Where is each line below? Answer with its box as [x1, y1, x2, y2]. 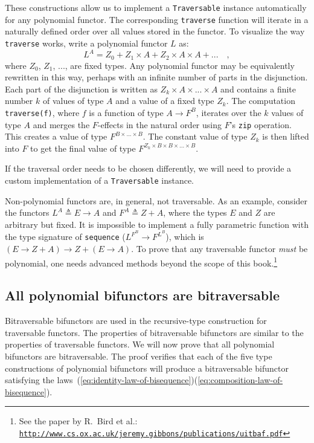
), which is [165, 230, 204, 243]
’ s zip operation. [229, 118, 292, 131]
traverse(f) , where [5, 106, 80, 118]
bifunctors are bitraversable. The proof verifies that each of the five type [5, 349, 272, 362]
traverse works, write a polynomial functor [5, 36, 168, 49]
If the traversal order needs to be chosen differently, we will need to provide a [5, 162, 292, 175]
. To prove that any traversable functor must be [131, 242, 308, 255]
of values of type [42, 94, 104, 107]
